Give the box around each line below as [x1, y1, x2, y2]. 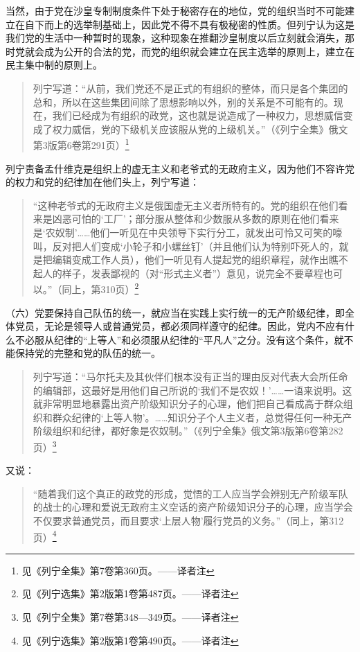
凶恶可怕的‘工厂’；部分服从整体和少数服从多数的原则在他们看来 [52, 211, 339, 226]
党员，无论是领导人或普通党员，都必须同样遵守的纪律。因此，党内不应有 [15, 319, 345, 333]
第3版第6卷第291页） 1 [33, 136, 129, 152]
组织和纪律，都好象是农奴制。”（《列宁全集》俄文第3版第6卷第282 [52, 423, 343, 438]
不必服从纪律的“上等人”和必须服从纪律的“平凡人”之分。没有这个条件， [15, 332, 334, 346]
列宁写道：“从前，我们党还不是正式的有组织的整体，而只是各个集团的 [33, 80, 348, 95]
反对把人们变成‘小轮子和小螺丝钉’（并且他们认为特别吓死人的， [52, 238, 339, 253]
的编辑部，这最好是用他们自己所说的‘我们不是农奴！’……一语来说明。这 [33, 382, 352, 397]
